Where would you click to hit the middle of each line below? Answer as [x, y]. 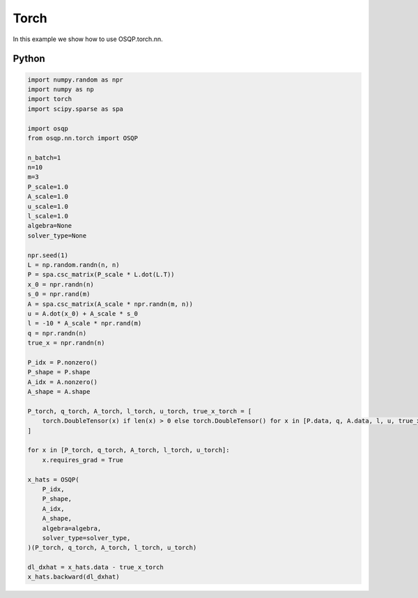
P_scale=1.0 [48, 187]
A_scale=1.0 [48, 197]
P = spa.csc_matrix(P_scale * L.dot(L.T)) [101, 275]
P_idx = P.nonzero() [62, 362]
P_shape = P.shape [59, 372]
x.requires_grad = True [83, 460]
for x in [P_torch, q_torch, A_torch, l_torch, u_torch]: [129, 450]
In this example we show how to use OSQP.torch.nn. [88, 39]
